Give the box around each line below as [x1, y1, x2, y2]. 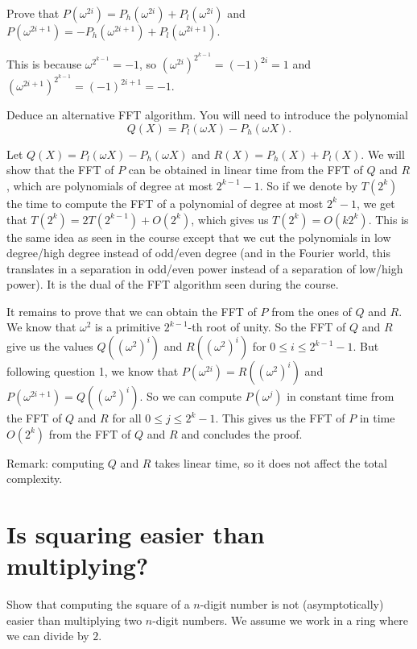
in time [359, 410, 395, 426]
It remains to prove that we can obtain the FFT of [6, 302, 257, 319]
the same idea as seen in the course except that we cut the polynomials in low [6, 228, 391, 245]
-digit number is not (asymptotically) [200, 596, 384, 613]
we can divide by [6, 627, 89, 644]
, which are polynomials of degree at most [6, 177, 213, 193]
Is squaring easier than [6, 518, 265, 551]
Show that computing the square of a [6, 596, 190, 613]
